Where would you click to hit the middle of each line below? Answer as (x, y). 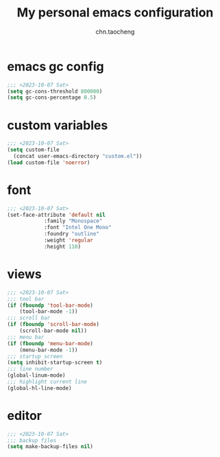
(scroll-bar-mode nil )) (53, 331)
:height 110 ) (62, 246)
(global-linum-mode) (37, 375)
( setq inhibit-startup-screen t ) (55, 363)
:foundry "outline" (71, 234)
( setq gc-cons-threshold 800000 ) (55, 91)
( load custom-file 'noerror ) (49, 163)
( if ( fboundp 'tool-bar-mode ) (50, 305)
